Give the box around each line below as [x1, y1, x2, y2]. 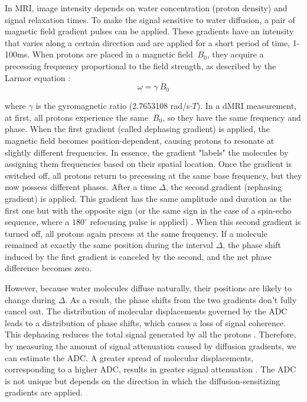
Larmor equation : [5, 71, 71, 83]
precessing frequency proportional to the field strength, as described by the [5, 59, 276, 72]
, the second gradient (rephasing [165, 181, 282, 193]
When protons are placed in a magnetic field [32, 48, 193, 60]
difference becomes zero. [5, 262, 92, 274]
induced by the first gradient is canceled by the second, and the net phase [5, 250, 272, 262]
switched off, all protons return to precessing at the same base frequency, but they [5, 169, 302, 181]
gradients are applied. [5, 386, 83, 398]
